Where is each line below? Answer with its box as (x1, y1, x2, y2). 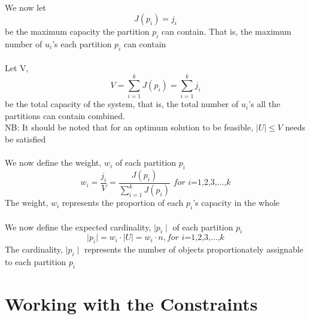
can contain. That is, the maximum (162, 25, 291, 38)
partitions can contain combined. (5, 109, 125, 121)
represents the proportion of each (62, 196, 184, 209)
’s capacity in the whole (193, 196, 280, 209)
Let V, (5, 62, 29, 74)
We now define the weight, (5, 156, 102, 169)
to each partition (5, 256, 66, 268)
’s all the (248, 98, 281, 110)
